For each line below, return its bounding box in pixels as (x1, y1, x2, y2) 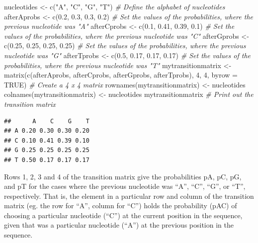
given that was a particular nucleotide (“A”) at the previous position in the (4, 220, 234, 230)
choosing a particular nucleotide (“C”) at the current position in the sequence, (4, 210, 243, 220)
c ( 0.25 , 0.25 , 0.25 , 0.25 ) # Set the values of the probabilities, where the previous (4, 40, 246, 51)
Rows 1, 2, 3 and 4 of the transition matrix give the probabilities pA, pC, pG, (4, 171, 242, 181)
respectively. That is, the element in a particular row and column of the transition (4, 190, 254, 201)
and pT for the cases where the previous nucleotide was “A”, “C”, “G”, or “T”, (4, 181, 246, 191)
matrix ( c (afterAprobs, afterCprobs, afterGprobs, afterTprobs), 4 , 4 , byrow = (4, 70, 238, 80)
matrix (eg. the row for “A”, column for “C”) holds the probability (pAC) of (4, 200, 237, 211)
